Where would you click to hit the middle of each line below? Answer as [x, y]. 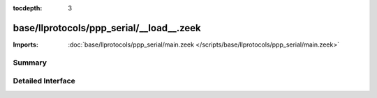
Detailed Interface [44, 81]
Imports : [25, 44]
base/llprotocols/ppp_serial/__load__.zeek [107, 28]
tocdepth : [28, 8]
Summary [30, 63]
